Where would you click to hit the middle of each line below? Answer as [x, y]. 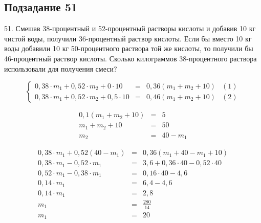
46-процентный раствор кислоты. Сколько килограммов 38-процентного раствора [130, 58]
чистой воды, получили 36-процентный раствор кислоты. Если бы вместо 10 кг [128, 38]
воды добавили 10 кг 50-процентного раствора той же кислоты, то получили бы [129, 48]
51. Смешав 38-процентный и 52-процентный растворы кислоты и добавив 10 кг [130, 28]
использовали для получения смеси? [61, 68]
